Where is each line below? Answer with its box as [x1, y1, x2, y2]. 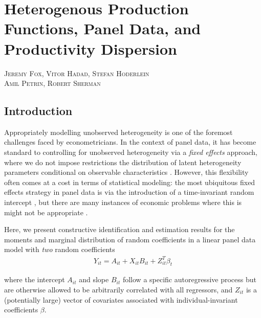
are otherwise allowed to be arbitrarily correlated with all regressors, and [4, 284, 233, 294]
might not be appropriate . [4, 207, 88, 217]
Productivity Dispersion [4, 38, 177, 59]
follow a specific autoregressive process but [122, 274, 256, 285]
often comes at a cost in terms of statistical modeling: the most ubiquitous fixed [4, 176, 255, 187]
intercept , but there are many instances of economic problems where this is [4, 197, 242, 208]
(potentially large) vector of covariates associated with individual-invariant [4, 294, 238, 305]
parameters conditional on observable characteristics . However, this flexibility [4, 167, 249, 177]
